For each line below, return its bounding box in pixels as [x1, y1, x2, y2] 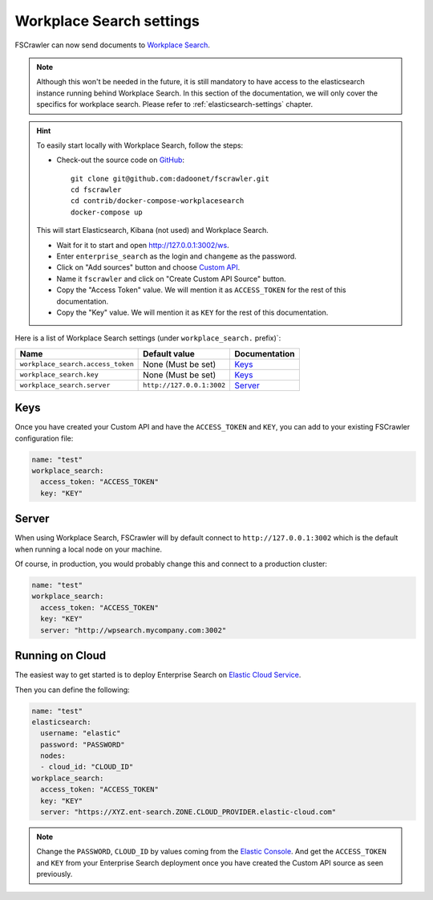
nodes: [40, 751, 67, 760]
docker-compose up [71, 207, 144, 217]
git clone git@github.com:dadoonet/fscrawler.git [71, 173, 270, 183]
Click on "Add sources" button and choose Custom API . [56, 263, 241, 272]
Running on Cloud [14, 649, 107, 662]
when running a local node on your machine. [14, 544, 162, 554]
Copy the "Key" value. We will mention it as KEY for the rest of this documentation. [56, 307, 329, 317]
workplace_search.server [19, 381, 111, 389]
